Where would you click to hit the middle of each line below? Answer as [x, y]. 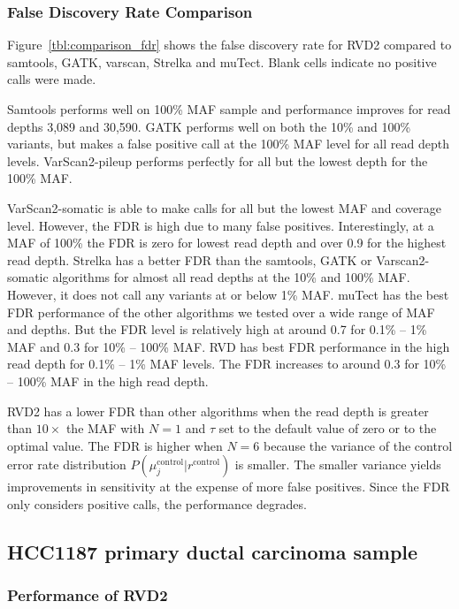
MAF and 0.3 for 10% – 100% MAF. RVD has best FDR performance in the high [229, 346]
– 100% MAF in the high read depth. [108, 381]
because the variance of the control [358, 445]
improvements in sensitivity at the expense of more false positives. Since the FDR [229, 487]
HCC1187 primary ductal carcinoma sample [213, 551]
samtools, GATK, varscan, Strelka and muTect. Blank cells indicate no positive [222, 61]
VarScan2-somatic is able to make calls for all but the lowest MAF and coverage [224, 207]
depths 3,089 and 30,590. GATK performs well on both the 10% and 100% [209, 126]
